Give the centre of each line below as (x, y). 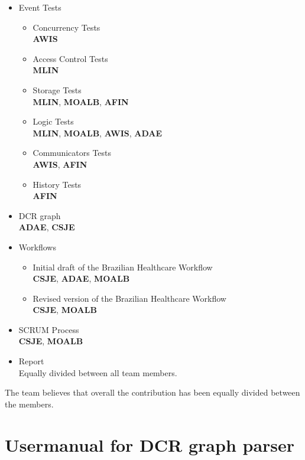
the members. (29, 404)
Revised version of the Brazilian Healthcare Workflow (129, 298)
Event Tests (40, 7)
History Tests (57, 184)
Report (31, 361)
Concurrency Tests (66, 27)
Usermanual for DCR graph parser (150, 444)
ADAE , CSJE (47, 227)
